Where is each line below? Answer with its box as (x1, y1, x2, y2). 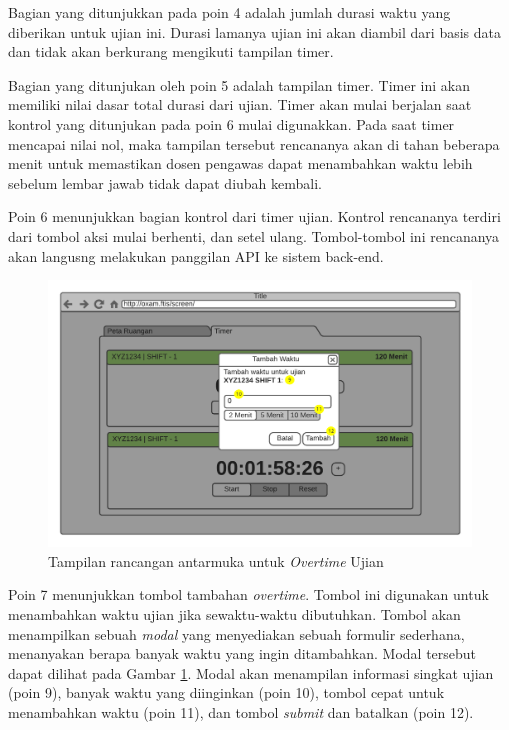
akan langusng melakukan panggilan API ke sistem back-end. (8, 245, 384, 266)
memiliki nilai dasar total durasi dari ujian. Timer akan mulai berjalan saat (8, 94, 472, 115)
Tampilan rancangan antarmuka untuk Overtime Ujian (48, 550, 384, 571)
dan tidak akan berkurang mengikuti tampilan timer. (8, 41, 334, 62)
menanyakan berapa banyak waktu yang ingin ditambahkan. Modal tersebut (8, 643, 477, 664)
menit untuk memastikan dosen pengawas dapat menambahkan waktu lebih (8, 153, 473, 174)
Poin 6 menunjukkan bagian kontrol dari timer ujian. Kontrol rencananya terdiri (8, 206, 501, 227)
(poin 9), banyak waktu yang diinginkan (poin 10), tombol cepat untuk (8, 682, 445, 703)
